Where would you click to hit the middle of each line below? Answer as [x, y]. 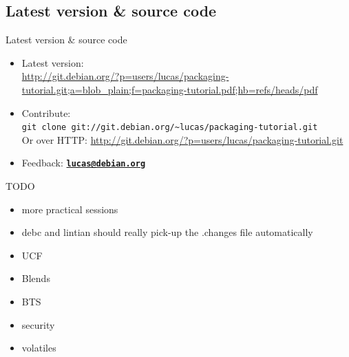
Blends [36, 278]
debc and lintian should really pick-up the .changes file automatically [167, 232]
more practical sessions [70, 209]
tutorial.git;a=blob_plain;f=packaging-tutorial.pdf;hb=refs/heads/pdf [170, 89]
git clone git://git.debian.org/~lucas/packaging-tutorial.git [170, 128]
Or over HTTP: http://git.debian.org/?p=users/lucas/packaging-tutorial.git [182, 139]
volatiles [39, 348]
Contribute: [46, 112]
